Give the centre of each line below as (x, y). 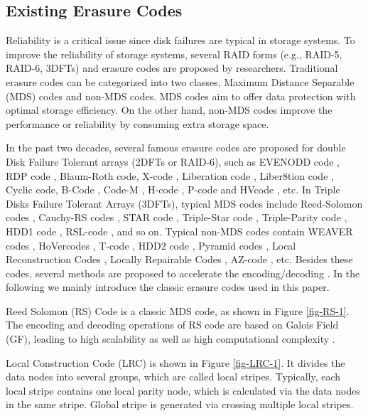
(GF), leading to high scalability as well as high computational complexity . (171, 339)
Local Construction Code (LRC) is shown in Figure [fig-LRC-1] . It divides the (175, 362)
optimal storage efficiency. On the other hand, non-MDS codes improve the (169, 110)
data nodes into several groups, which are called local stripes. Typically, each (173, 377)
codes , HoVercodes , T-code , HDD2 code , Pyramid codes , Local (151, 245)
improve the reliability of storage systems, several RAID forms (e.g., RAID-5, (174, 54)
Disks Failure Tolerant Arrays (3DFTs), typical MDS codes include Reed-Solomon (184, 203)
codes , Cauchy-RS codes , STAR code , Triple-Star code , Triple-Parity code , (177, 217)
